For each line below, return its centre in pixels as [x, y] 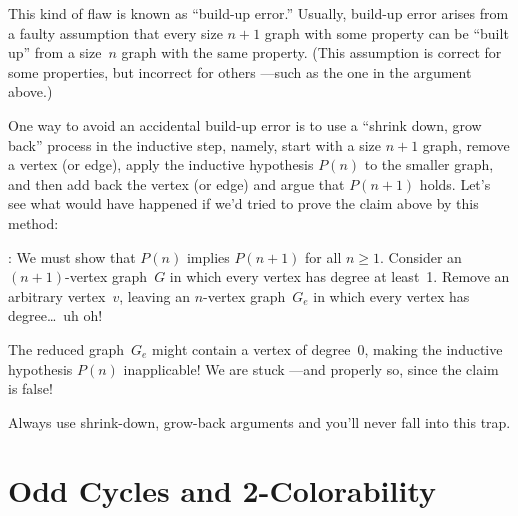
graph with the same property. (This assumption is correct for [311, 52]
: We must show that [72, 256]
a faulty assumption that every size [115, 32]
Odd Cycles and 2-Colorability [222, 490]
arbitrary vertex [57, 295]
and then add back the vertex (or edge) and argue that [176, 183]
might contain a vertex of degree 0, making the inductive [327, 348]
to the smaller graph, [429, 164]
